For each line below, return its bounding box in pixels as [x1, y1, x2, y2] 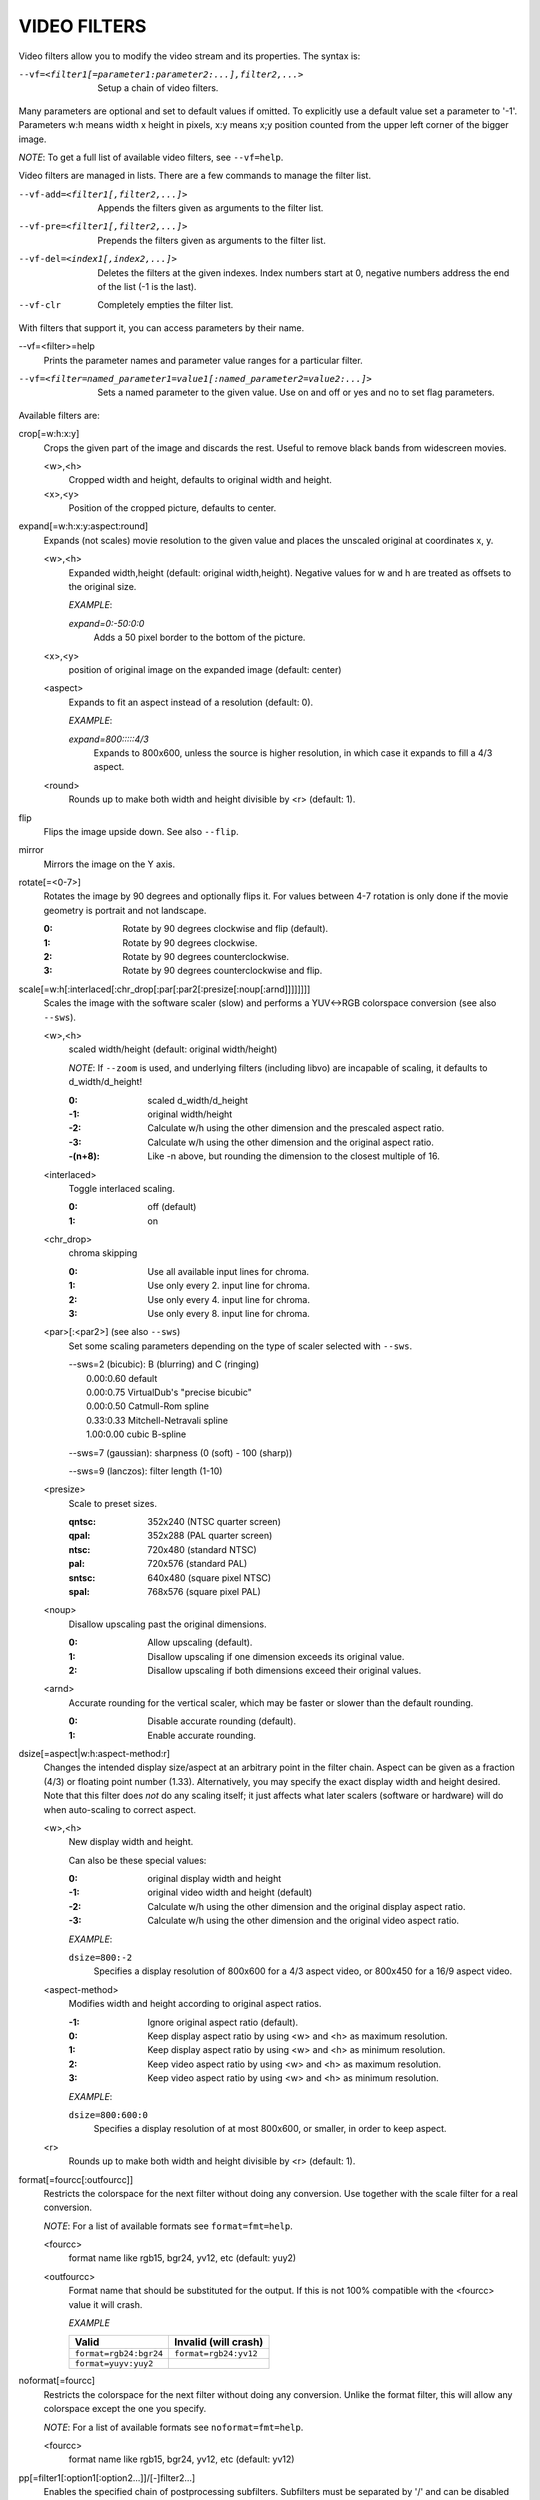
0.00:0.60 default [86, 1372, 158, 1384]
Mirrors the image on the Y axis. [43, 858, 176, 870]
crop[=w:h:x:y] [18, 428, 80, 440]
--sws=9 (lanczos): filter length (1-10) [68, 1465, 223, 1477]
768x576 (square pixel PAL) [147, 1586, 262, 1598]
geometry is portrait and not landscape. [43, 904, 207, 916]
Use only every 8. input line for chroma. [147, 1308, 310, 1320]
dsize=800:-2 [68, 1952, 133, 1964]
